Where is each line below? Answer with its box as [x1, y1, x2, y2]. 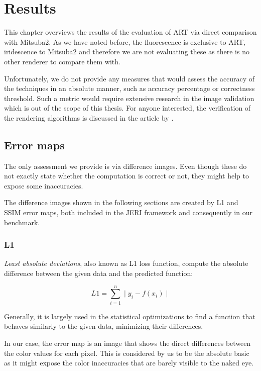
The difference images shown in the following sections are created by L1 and [4, 197, 238, 208]
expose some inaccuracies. [4, 180, 83, 191]
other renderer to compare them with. [4, 56, 120, 66]
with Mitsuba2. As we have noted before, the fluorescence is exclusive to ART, [4, 36, 245, 47]
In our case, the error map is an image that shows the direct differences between [4, 337, 251, 348]
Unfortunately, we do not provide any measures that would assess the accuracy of [4, 73, 255, 83]
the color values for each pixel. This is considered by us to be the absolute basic [4, 347, 249, 358]
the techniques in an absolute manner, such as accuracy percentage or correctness [4, 83, 255, 94]
